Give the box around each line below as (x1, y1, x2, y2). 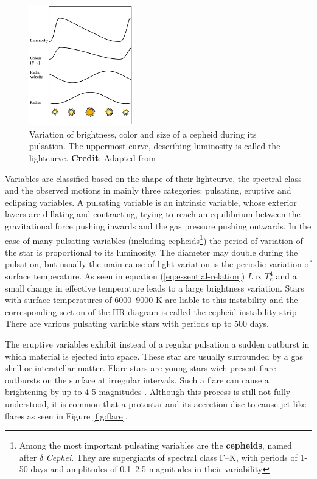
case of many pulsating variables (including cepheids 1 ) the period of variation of (5, 232, 303, 246)
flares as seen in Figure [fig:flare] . (5, 409, 128, 422)
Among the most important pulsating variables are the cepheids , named (19, 439, 292, 452)
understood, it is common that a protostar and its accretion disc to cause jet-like (5, 397, 306, 410)
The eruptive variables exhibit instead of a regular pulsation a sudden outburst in (5, 338, 310, 350)
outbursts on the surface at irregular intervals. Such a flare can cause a (5, 373, 269, 386)
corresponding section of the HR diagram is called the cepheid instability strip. (5, 305, 299, 318)
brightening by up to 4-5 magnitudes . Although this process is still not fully (5, 385, 291, 398)
